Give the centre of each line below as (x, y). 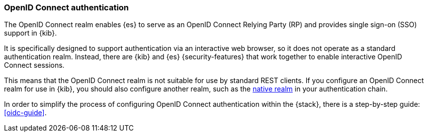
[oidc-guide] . (25, 113)
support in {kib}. (31, 33)
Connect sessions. (34, 65)
